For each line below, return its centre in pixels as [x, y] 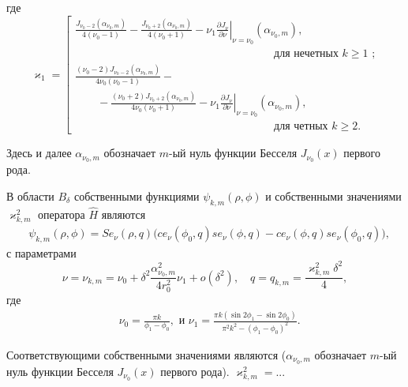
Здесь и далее [39, 153]
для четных [301, 127]
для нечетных [306, 54]
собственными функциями [137, 195]
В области [30, 195]
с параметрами [41, 252]
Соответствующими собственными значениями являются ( [146, 355]
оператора [62, 214]
